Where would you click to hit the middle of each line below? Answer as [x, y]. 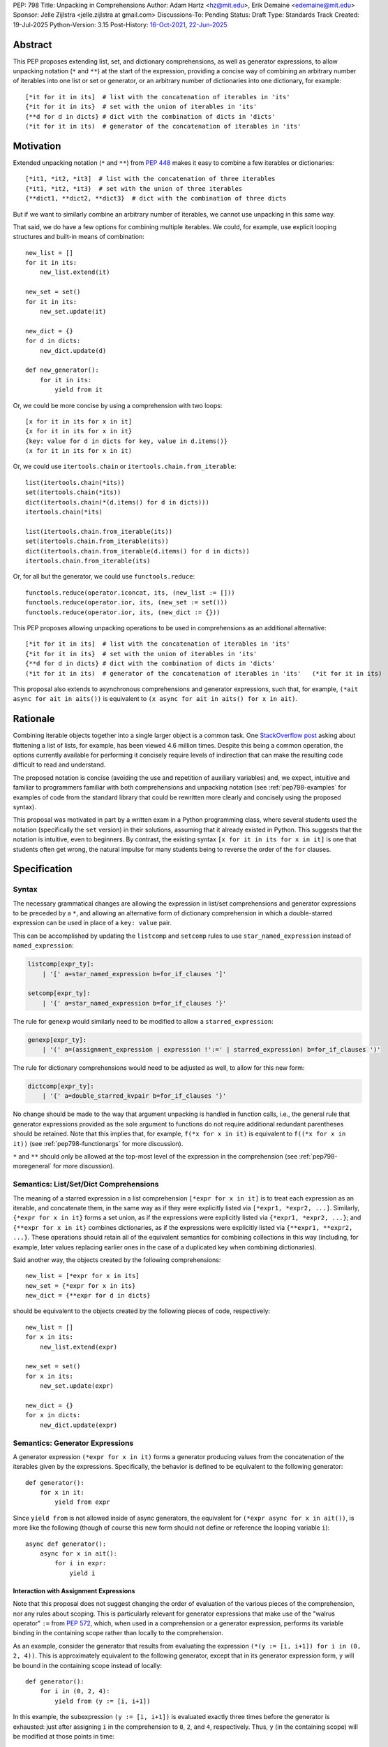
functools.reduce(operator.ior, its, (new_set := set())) [127, 602]
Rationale [34, 719]
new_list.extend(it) [75, 272]
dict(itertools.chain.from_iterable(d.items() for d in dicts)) [138, 551]
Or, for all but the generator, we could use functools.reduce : [104, 577]
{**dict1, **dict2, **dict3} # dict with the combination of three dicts [156, 198]
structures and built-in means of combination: [79, 237]
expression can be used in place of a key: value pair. [92, 923]
